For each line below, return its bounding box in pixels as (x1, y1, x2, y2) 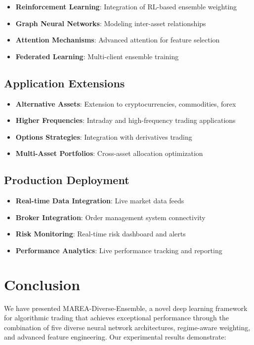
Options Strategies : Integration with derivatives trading (15, 131, 192, 142)
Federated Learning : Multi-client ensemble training (15, 51, 179, 61)
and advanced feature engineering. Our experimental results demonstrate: (4, 332, 226, 342)
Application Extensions (4, 75, 125, 90)
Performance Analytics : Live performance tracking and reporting (15, 245, 222, 255)
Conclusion (4, 274, 81, 294)
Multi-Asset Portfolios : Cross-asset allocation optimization (15, 148, 203, 158)
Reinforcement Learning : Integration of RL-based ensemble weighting (15, 1, 237, 11)
